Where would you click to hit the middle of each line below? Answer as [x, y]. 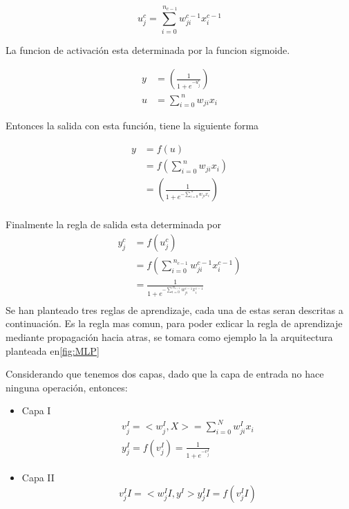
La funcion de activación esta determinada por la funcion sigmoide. [148, 49]
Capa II [38, 478]
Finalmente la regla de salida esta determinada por [113, 224]
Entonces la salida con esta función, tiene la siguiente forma [132, 126]
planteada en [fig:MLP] [53, 350]
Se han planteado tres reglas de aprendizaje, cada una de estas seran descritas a [174, 309]
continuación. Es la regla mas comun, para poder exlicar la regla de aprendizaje [174, 323]
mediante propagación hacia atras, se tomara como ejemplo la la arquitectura [169, 336]
